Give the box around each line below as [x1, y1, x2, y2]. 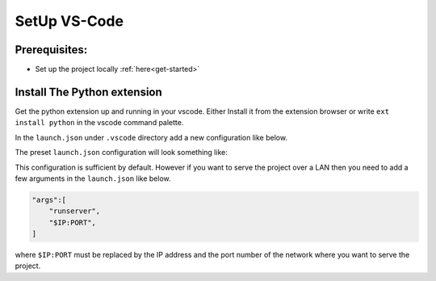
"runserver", [48, 207, 101, 216]
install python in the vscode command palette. [15, 118, 184, 128]
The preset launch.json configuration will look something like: [15, 148, 228, 157]
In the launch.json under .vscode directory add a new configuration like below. [15, 132, 288, 142]
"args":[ [31, 195, 67, 204]
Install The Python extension [15, 85, 163, 99]
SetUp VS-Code [15, 12, 124, 30]
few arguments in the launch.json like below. [15, 174, 171, 183]
